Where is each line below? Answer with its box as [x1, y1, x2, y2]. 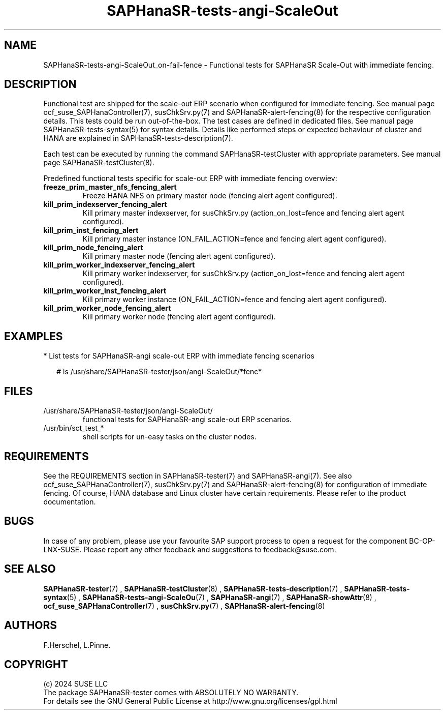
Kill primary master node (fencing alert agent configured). [82, 252, 276, 261]
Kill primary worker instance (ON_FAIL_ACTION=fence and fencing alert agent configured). [82, 295, 387, 304]
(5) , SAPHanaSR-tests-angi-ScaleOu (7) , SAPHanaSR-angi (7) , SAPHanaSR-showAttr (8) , [67, 592, 376, 602]
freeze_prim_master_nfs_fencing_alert [43, 183, 177, 192]
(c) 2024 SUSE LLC [43, 679, 108, 689]
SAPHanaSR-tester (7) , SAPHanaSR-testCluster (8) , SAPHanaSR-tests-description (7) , [43, 584, 342, 593]
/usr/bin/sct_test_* [43, 424, 104, 433]
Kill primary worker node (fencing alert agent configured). [82, 312, 276, 321]
